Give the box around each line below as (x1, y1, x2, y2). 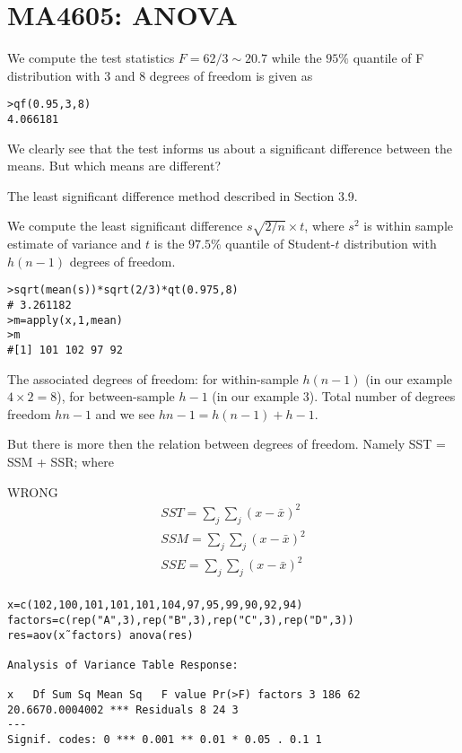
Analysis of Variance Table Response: (7, 658, 239, 671)
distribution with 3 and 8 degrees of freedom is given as (7, 66, 313, 84)
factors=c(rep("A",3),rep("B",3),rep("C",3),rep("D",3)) (7, 613, 354, 626)
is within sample (363, 216, 453, 235)
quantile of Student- (225, 234, 336, 253)
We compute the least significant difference (7, 216, 243, 235)
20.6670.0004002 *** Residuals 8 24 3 (7, 703, 239, 716)
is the (153, 234, 185, 253)
